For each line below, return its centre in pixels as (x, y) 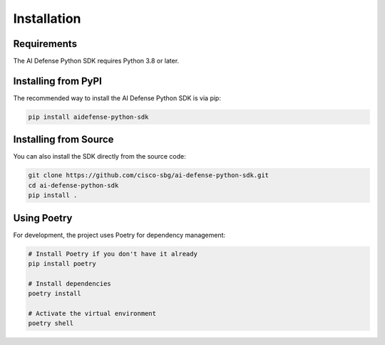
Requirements (45, 44)
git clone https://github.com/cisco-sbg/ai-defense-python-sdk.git (149, 175)
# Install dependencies (70, 283)
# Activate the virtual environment (92, 314)
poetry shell (51, 323)
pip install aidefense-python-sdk (88, 117)
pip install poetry (62, 264)
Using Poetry (43, 218)
